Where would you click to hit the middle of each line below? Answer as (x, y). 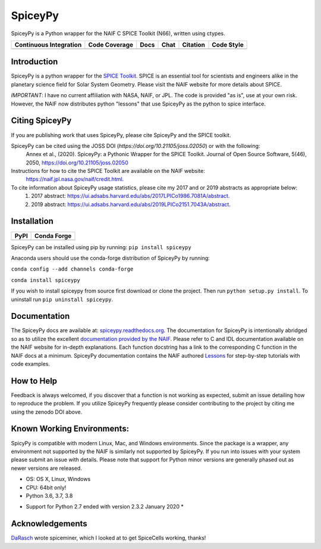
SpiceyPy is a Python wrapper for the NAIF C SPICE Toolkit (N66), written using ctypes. (118, 33)
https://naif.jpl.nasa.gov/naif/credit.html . (75, 179)
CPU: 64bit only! (46, 487)
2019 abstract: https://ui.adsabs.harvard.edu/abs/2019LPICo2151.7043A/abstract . (131, 204)
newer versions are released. (47, 468)
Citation (193, 45)
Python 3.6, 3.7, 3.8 (49, 495)
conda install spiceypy (45, 280)
